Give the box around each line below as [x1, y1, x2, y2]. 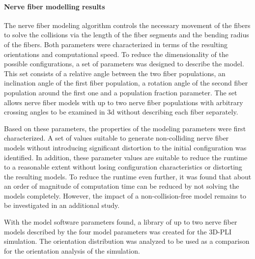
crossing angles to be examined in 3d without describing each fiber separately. [4, 107, 238, 117]
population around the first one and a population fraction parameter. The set [4, 87, 237, 97]
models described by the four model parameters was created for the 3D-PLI [4, 226, 232, 236]
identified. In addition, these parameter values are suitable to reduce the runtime [4, 152, 248, 162]
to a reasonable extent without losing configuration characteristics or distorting [4, 162, 242, 172]
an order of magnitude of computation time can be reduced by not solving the [4, 181, 239, 191]
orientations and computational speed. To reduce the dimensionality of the [4, 49, 228, 59]
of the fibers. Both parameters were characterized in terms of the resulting [4, 39, 227, 49]
